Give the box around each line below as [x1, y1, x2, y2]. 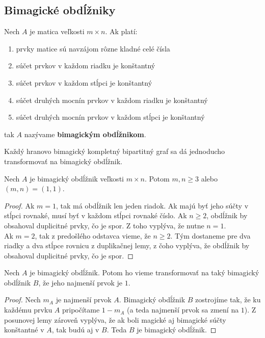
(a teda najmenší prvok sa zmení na [127, 304, 239, 315]
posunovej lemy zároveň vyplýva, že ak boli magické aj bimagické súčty [4, 314, 226, 325]
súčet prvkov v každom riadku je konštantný [16, 60, 155, 71]
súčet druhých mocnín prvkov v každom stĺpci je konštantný [16, 112, 205, 122]
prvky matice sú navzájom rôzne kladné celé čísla [16, 43, 170, 54]
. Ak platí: [105, 26, 138, 37]
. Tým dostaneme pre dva [170, 230, 251, 241]
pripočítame [62, 304, 100, 315]
